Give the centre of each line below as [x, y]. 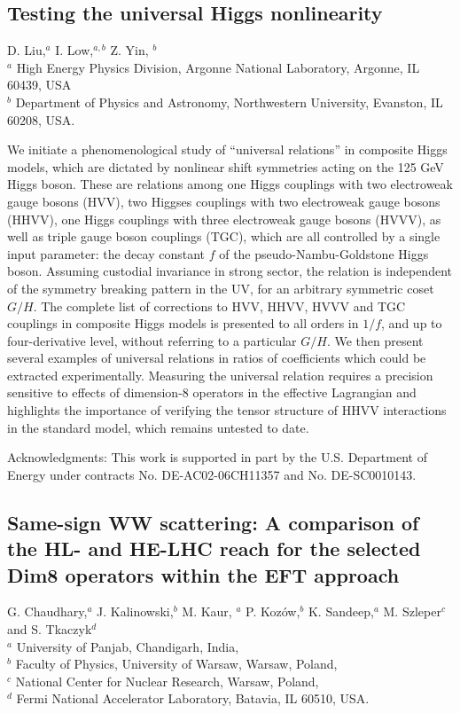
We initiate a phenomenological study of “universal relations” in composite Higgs [227, 149]
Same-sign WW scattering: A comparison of [213, 522]
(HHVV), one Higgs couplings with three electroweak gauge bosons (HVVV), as [224, 219]
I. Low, [74, 50]
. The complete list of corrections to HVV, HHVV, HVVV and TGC [219, 306]
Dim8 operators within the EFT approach [203, 574]
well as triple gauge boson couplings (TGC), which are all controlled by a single [224, 236]
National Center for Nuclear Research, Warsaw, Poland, [167, 681]
